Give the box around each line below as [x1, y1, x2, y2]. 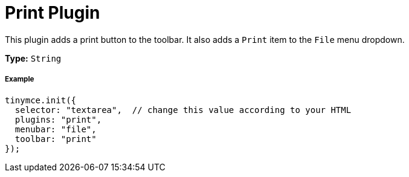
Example [5, 75, 34, 84]
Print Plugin [5, 2, 100, 23]
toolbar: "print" [14, 134, 97, 144]
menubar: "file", [14, 124, 97, 134]
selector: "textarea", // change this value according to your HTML [14, 105, 352, 115]
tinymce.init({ [5, 95, 77, 105]
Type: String [5, 53, 62, 63]
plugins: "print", [14, 114, 102, 124]
